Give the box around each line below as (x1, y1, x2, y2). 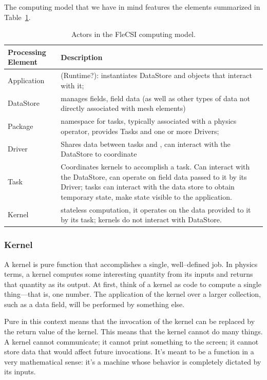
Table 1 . (4, 11, 31, 22)
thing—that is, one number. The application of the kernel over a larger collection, (4, 289, 261, 299)
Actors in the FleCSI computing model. (71, 29, 196, 40)
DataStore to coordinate (61, 148, 137, 159)
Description (61, 51, 103, 62)
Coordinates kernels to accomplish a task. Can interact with (61, 161, 250, 172)
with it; (61, 80, 84, 90)
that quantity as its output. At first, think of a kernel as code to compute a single (4, 278, 261, 289)
